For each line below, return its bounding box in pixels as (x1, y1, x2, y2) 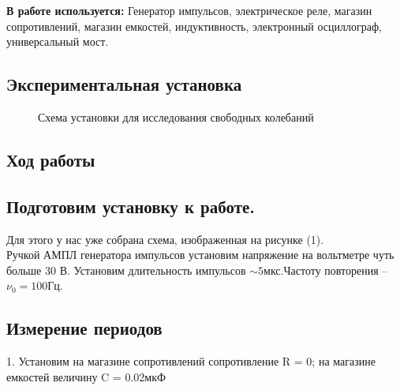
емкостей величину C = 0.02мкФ (6, 368, 166, 384)
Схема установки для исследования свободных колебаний (38, 108, 314, 125)
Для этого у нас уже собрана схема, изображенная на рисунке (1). (6, 231, 324, 247)
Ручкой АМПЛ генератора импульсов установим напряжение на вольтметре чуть (6, 246, 394, 263)
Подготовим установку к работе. (6, 193, 256, 218)
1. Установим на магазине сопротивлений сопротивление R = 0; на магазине (6, 353, 376, 369)
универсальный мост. (6, 33, 109, 50)
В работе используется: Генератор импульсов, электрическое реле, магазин (6, 2, 372, 18)
